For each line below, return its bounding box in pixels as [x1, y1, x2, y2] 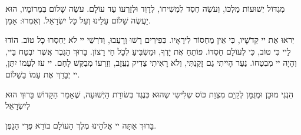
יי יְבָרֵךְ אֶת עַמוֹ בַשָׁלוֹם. [5, 67, 80, 80]
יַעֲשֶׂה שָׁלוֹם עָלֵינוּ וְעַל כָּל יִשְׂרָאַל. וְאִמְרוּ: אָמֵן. [5, 14, 151, 26]
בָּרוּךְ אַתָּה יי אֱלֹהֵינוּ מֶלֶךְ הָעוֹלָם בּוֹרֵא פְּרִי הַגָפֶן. [5, 119, 157, 131]
